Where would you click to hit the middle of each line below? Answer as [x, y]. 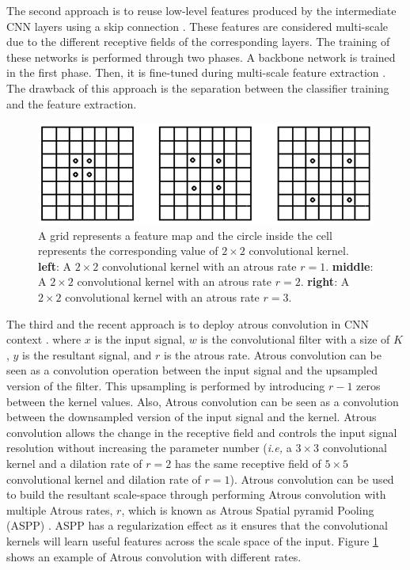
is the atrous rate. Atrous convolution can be [272, 354]
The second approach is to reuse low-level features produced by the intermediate [201, 10]
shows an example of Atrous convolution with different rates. [154, 556]
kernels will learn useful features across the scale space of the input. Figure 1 [192, 540]
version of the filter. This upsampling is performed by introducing [166, 386]
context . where [44, 339]
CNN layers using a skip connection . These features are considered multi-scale [197, 26]
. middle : [349, 266]
